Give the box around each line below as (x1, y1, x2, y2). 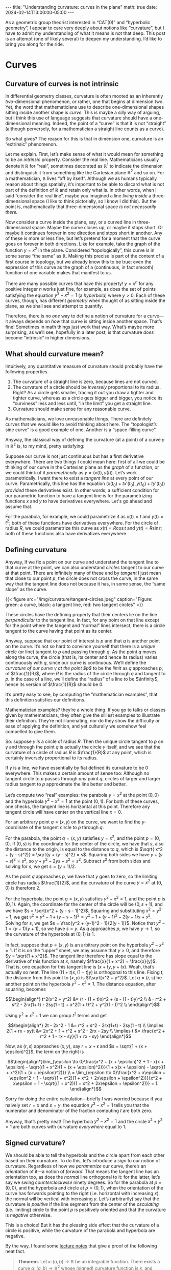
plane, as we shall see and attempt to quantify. (5, 303, 103, 309)
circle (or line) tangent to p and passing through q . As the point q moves (5, 649, 157, 655)
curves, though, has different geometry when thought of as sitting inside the (5, 297, 166, 304)
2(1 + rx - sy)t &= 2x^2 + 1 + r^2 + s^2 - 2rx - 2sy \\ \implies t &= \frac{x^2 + (6, 1027, 165, 1034)
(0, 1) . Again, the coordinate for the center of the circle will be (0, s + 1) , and (5, 901, 163, 907)
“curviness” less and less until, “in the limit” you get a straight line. (12, 400, 152, 407)
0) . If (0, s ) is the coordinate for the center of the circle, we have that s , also (5, 840, 164, 846)
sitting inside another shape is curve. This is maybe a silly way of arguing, (5, 109, 161, 115)
